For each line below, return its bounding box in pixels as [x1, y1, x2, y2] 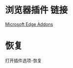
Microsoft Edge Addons [5, 21, 53, 27]
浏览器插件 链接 [5, 4, 68, 16]
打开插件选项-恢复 [5, 58, 42, 64]
